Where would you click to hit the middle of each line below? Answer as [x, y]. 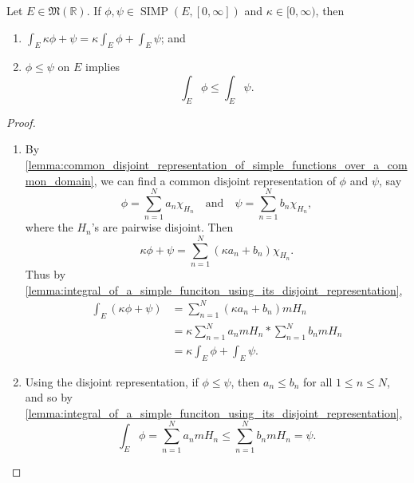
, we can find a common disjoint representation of [215, 180]
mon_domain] [59, 180]
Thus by [45, 274]
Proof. [21, 122]
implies [103, 67]
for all [318, 381]
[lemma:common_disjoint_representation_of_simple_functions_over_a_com [216, 164]
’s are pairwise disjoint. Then [162, 227]
